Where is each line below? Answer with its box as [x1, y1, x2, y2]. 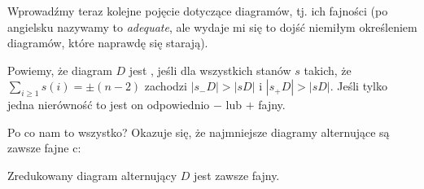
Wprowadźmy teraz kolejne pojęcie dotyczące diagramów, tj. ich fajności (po [7, 2, 388, 19]
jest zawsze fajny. [194, 166, 280, 183]
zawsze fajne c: [7, 139, 81, 156]
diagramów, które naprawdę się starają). [7, 34, 208, 51]
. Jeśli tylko [330, 77, 388, 94]
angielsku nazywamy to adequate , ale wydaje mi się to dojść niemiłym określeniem [7, 18, 417, 35]
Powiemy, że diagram [7, 61, 112, 78]
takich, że [304, 61, 352, 78]
